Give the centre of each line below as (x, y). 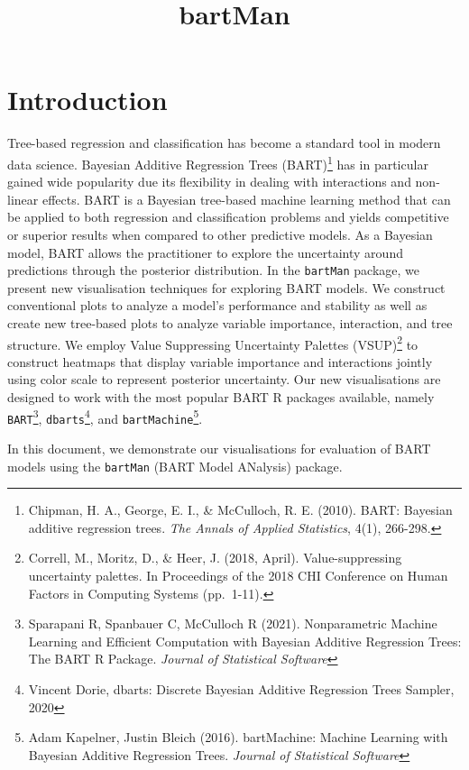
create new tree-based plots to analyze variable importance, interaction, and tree (230, 322)
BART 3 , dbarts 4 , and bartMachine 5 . (105, 417)
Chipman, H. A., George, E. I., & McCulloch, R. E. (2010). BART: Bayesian (240, 510)
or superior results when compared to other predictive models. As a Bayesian (220, 234)
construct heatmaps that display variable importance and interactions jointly (220, 361)
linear (23, 199)
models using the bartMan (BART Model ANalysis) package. (175, 466)
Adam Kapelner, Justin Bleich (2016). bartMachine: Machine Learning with (238, 737)
